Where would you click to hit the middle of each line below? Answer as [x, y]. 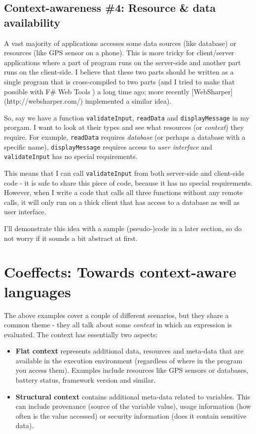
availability [32, 22]
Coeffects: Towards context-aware [120, 272]
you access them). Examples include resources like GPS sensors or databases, [132, 370]
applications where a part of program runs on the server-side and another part [123, 62]
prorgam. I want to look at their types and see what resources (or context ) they [124, 127]
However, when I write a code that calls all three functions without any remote [124, 192]
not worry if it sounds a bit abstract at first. [71, 238]
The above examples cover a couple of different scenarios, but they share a [116, 315]
